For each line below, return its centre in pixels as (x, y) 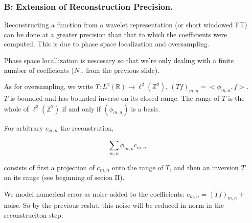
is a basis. (146, 108)
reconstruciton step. (34, 215)
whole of (16, 108)
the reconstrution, (87, 127)
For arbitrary (24, 127)
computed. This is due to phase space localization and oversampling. (107, 44)
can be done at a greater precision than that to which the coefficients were (115, 34)
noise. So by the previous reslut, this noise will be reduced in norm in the (114, 205)
